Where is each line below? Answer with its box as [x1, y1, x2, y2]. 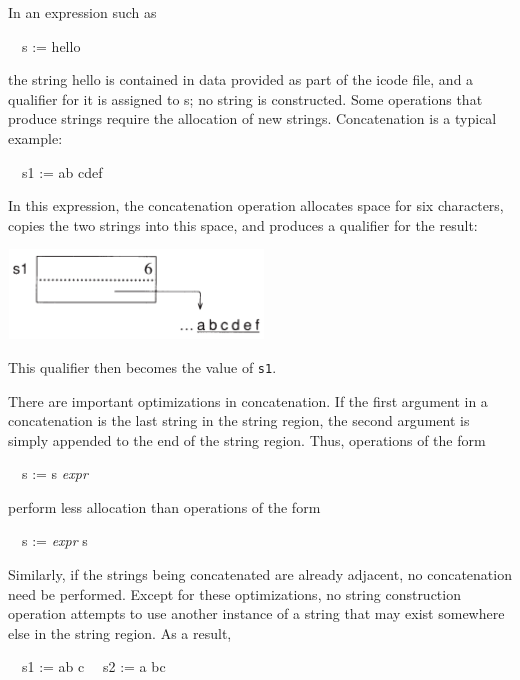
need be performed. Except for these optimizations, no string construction [8, 583, 461, 604]
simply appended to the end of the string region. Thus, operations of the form [8, 429, 486, 450]
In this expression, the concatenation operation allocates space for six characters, [8, 195, 504, 216]
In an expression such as [8, 2, 157, 22]
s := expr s [21, 530, 88, 551]
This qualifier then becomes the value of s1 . [8, 356, 277, 377]
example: [8, 127, 63, 148]
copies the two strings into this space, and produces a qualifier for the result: [8, 214, 478, 235]
